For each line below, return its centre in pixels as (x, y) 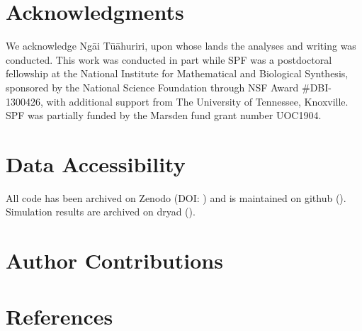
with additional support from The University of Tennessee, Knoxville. (197, 101)
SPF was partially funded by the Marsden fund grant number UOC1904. (164, 115)
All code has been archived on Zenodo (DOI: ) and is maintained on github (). (176, 197)
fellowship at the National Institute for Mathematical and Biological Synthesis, (177, 73)
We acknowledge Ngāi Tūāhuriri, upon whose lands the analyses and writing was (181, 46)
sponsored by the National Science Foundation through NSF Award (152, 87)
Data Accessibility (96, 163)
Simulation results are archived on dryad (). (101, 212)
